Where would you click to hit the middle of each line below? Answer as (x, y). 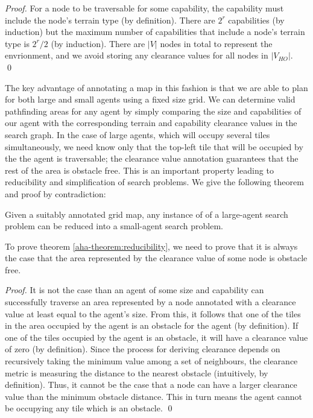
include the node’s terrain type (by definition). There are (110, 20)
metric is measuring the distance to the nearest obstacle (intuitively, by (137, 372)
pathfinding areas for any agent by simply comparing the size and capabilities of (153, 111)
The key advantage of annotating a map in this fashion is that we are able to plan (156, 87)
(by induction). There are (98, 43)
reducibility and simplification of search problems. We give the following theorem (154, 182)
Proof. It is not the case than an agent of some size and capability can (134, 290)
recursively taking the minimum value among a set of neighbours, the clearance (151, 361)
